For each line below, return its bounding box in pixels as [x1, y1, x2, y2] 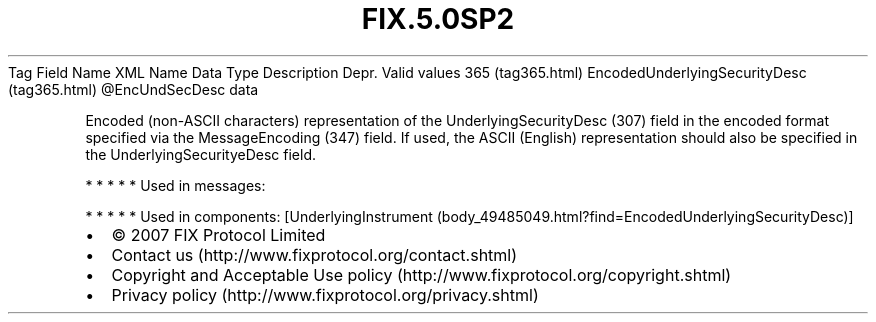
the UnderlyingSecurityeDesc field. [85, 145, 316, 163]
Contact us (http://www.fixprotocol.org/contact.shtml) [111, 244, 518, 265]
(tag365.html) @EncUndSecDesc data [8, 80, 259, 98]
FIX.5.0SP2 [361, 2, 515, 36]
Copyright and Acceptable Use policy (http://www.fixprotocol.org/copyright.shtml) [111, 264, 732, 285]
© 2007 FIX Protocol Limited [111, 224, 326, 245]
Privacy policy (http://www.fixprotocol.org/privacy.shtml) [111, 284, 539, 305]
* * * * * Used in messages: [85, 176, 266, 194]
